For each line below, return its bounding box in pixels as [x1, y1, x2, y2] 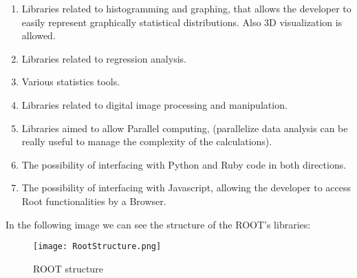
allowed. [21, 28, 56, 43]
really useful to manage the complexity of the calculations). [21, 134, 272, 149]
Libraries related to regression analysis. [21, 51, 186, 65]
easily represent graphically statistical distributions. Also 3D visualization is [21, 14, 343, 29]
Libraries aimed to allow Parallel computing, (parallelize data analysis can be [21, 120, 348, 135]
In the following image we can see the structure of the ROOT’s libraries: [6, 217, 311, 231]
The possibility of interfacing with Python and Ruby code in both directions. [21, 157, 347, 171]
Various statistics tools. [21, 74, 120, 89]
